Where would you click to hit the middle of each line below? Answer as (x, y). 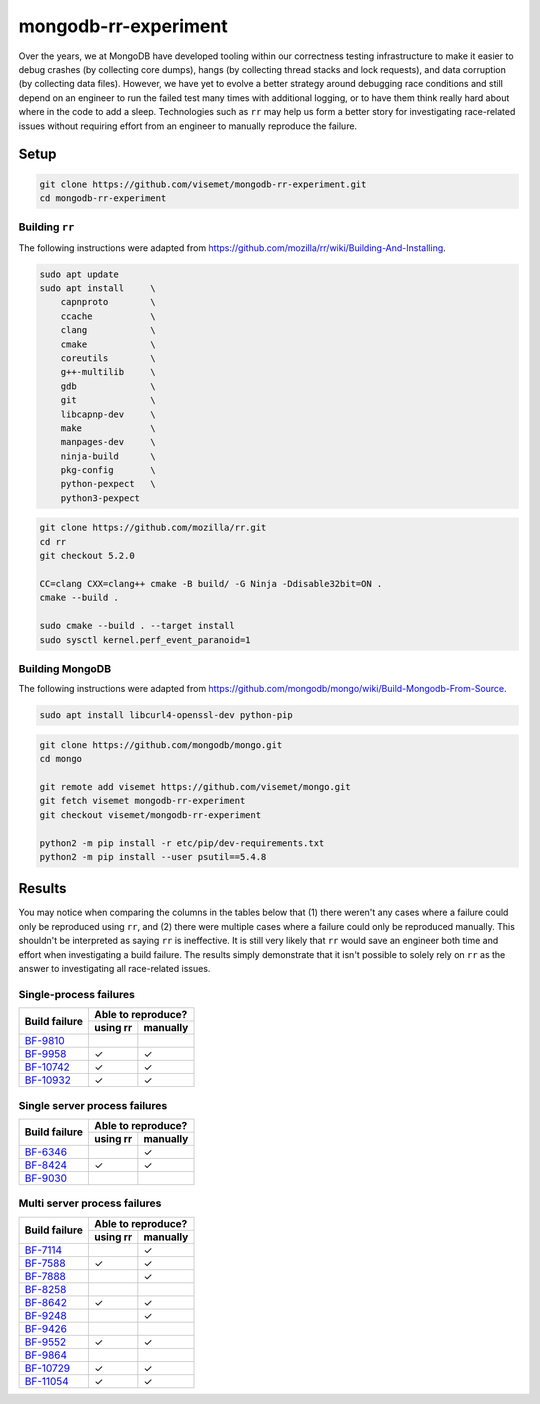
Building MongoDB (65, 668)
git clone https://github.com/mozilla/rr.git (153, 528)
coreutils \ (108, 358)
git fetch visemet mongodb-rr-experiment (142, 801)
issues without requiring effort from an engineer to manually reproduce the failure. (188, 126)
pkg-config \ (108, 470)
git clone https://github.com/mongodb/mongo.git (161, 744)
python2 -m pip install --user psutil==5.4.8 (153, 856)
